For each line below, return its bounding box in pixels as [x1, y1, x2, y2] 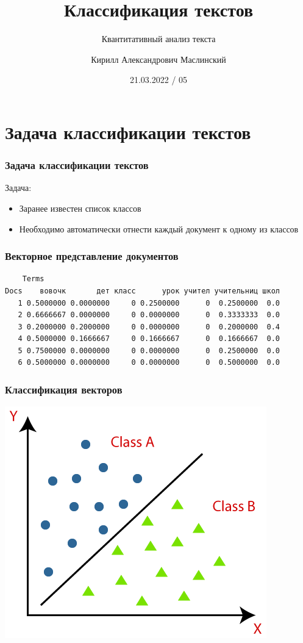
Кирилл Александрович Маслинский [91, 52, 226, 65]
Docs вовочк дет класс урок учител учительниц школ [5, 286, 280, 295]
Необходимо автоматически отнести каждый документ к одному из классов [19, 222, 299, 235]
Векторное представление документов [5, 248, 179, 264]
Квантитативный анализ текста [101, 32, 216, 45]
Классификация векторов [5, 381, 123, 397]
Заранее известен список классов [19, 201, 141, 214]
